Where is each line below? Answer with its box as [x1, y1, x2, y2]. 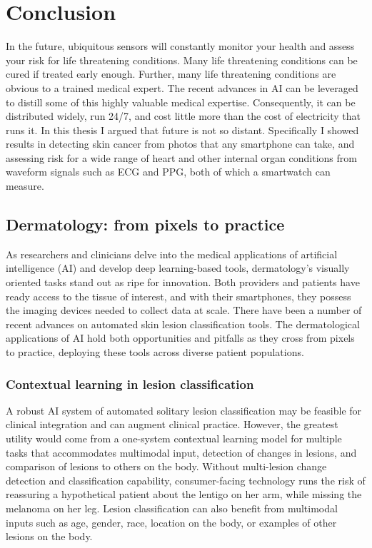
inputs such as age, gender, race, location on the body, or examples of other [6, 514, 337, 529]
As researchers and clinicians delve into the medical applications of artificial [6, 246, 338, 261]
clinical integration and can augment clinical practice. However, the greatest [6, 417, 338, 432]
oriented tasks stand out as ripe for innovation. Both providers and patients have [6, 275, 360, 290]
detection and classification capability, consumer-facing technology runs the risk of [6, 472, 366, 487]
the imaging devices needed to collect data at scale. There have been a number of [6, 303, 362, 318]
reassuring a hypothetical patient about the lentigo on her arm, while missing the [6, 487, 362, 502]
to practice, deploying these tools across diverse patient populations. [6, 345, 304, 360]
